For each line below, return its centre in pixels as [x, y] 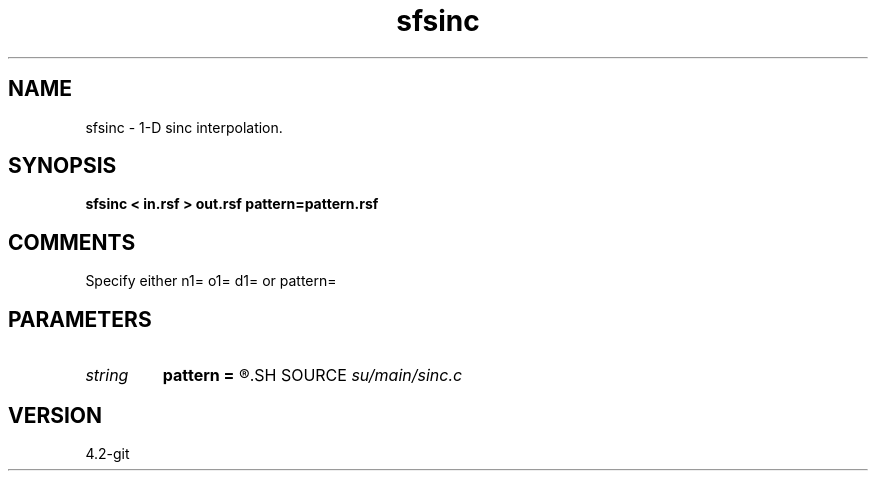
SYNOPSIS [62, 166]
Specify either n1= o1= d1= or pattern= [211, 281]
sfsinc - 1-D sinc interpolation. [184, 127]
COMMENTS [72, 242]
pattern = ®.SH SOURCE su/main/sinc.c [312, 375]
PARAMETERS [80, 319]
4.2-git [107, 453]
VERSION [55, 415]
